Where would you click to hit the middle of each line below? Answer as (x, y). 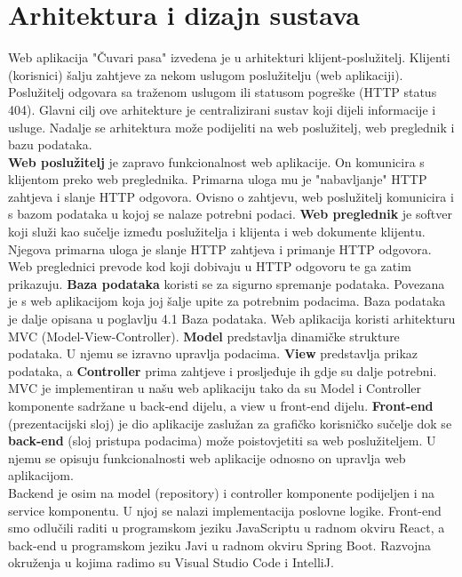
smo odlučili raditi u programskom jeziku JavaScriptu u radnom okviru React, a (227, 528)
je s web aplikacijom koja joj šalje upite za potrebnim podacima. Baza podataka (227, 301)
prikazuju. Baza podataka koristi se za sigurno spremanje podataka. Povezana (227, 283)
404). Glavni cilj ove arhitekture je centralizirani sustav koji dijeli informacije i (222, 109)
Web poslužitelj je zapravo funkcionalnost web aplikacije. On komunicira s (216, 161)
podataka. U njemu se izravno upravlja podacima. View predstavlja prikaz (213, 353)
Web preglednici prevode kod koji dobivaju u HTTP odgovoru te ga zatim (210, 266)
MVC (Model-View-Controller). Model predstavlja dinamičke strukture (204, 336)
